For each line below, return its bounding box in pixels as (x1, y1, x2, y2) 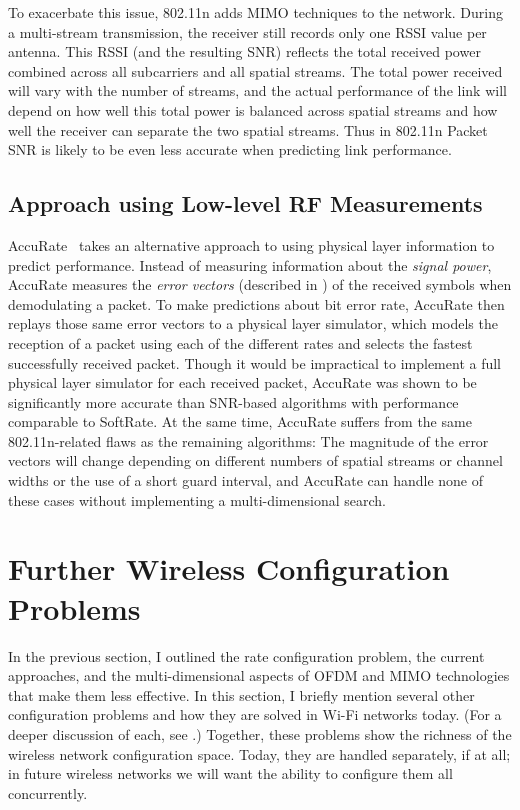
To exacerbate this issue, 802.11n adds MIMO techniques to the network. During (8, 2, 503, 22)
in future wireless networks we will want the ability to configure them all (8, 763, 453, 784)
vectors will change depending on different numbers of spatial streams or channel (8, 450, 503, 471)
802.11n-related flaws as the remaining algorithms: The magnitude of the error (8, 430, 489, 451)
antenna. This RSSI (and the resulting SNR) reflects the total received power (8, 41, 481, 62)
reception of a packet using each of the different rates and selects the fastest (8, 332, 473, 353)
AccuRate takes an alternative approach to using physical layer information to (8, 234, 495, 255)
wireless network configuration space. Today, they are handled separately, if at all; (8, 743, 511, 764)
